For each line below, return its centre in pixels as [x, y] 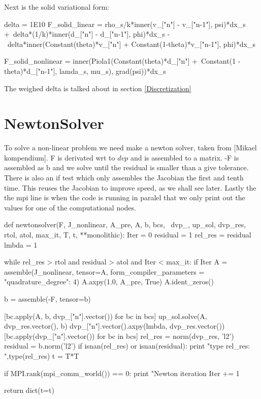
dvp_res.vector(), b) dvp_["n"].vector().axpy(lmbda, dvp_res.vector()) [115, 326]
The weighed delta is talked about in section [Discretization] [98, 88]
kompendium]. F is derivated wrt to [60, 157]
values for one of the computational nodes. [70, 207]
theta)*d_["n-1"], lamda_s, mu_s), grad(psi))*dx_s [85, 71]
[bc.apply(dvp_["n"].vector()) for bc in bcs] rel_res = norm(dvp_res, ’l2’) [119, 336]
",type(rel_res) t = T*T [42, 355]
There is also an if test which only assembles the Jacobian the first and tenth [124, 178]
